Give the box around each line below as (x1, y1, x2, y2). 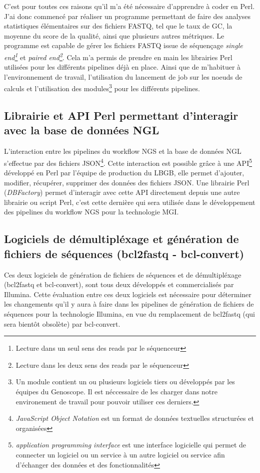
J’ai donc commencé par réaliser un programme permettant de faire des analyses (4, 11, 251, 21)
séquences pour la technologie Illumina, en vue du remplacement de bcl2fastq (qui (4, 309, 255, 319)
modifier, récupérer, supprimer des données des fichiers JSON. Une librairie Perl (4, 177, 249, 187)
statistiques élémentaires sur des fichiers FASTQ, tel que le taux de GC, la (4, 21, 232, 31)
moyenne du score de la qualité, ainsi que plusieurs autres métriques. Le (4, 30, 224, 41)
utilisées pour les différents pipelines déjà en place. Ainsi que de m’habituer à (4, 62, 241, 72)
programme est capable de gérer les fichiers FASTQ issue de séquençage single (4, 40, 243, 51)
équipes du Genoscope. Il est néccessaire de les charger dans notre (15, 386, 218, 396)
